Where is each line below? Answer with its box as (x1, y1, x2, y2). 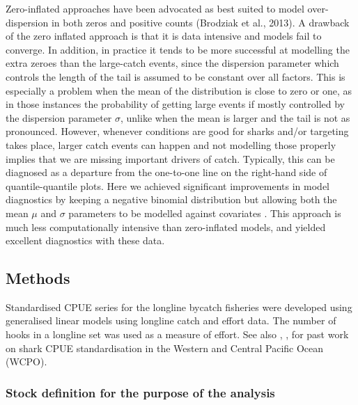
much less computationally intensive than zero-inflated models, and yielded (6, 219, 326, 234)
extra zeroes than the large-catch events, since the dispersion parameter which (6, 56, 339, 70)
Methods (6, 267, 70, 289)
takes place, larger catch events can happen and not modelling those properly (6, 137, 336, 152)
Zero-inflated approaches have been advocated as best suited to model (6, 1, 304, 15)
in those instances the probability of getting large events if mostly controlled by (6, 97, 345, 111)
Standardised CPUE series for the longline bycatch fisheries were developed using (6, 299, 352, 314)
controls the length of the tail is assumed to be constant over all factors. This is (6, 69, 345, 84)
